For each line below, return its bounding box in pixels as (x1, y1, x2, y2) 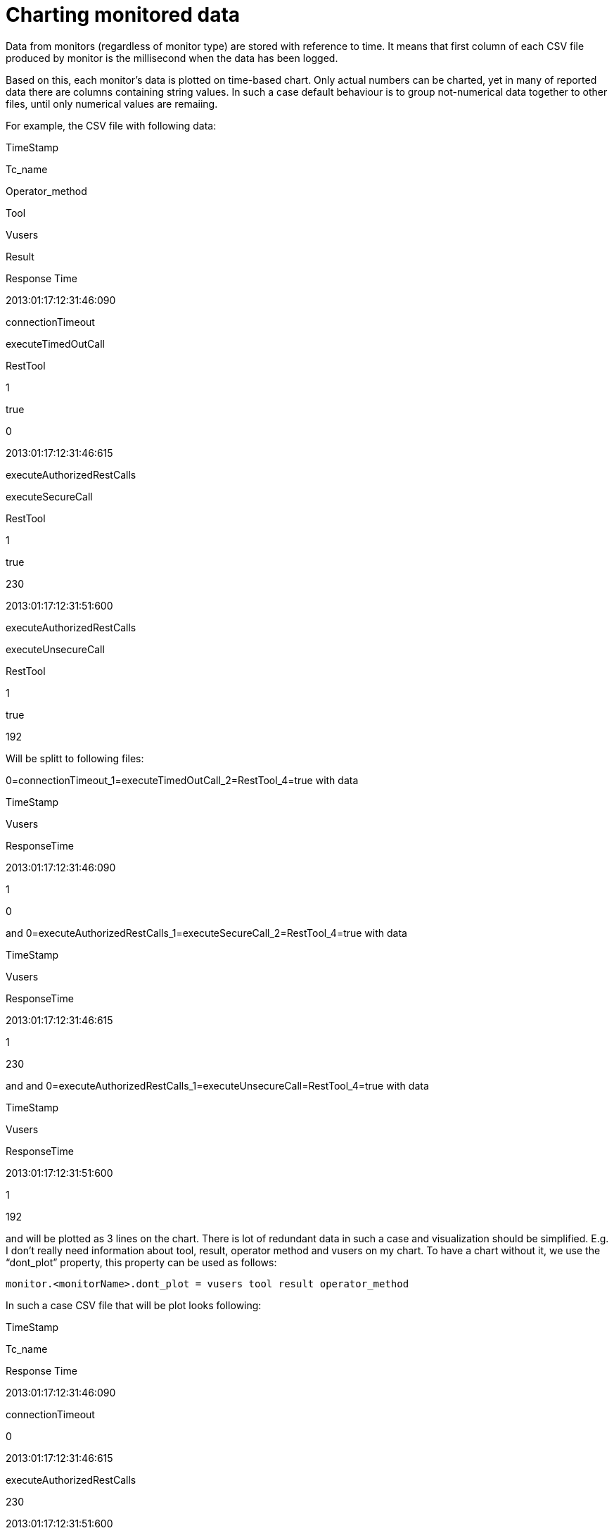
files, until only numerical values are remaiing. (6, 97, 218, 110)
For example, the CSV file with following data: (6, 119, 217, 132)
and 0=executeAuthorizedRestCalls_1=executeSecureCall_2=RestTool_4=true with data (6, 926, 407, 939)
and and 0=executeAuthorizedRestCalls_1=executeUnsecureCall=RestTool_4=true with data (6, 1079, 429, 1092)
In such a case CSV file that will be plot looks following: (6, 1299, 262, 1311)
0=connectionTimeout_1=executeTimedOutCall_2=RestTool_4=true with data (6, 774, 359, 786)
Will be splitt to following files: (6, 752, 144, 764)
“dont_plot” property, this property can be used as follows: (6, 1256, 277, 1268)
